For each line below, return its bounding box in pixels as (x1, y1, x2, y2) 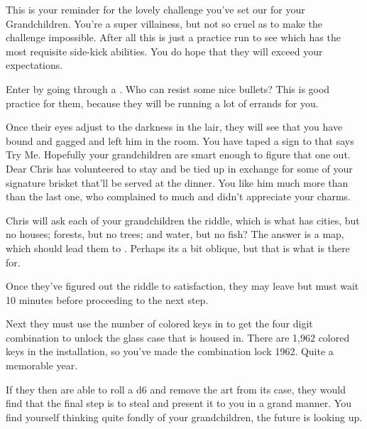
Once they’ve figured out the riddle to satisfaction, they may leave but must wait (6, 278, 359, 293)
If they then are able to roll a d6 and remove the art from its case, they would (6, 381, 346, 396)
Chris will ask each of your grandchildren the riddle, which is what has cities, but (6, 212, 360, 227)
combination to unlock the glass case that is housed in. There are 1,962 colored (6, 330, 350, 344)
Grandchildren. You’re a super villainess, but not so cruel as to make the (6, 16, 322, 31)
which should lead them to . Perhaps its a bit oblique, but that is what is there (6, 240, 350, 255)
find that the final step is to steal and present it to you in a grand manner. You (6, 396, 351, 411)
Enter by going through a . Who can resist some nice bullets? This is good (6, 81, 330, 96)
